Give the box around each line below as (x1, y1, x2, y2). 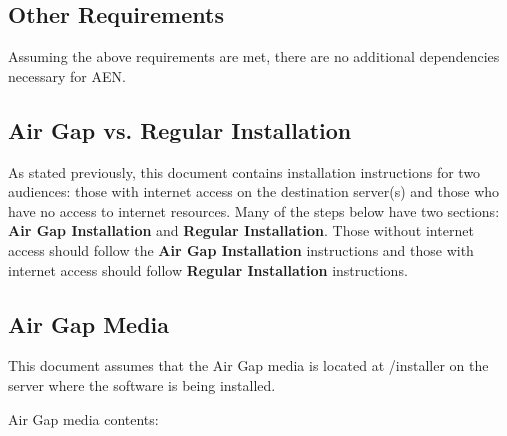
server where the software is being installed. (8, 374, 276, 395)
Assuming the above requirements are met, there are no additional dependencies (8, 46, 500, 67)
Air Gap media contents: (8, 408, 159, 429)
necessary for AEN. (8, 65, 126, 86)
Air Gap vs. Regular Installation (8, 114, 352, 145)
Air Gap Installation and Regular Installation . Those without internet (8, 220, 474, 241)
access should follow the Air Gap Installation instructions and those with (8, 239, 474, 260)
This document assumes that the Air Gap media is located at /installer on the (8, 355, 489, 376)
